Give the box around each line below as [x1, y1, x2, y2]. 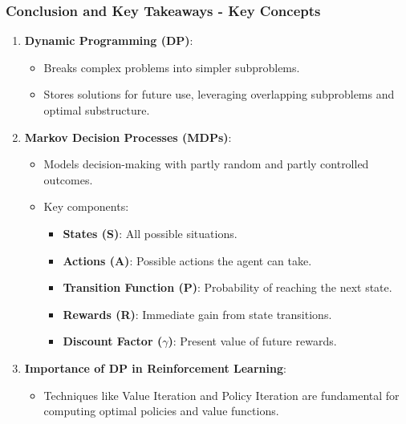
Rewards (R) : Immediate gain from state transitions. [63, 305, 332, 322]
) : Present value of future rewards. [168, 333, 337, 349]
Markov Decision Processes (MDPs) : [24, 128, 232, 145]
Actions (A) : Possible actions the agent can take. [63, 252, 312, 269]
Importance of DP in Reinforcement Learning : [24, 359, 286, 376]
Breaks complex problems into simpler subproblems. [43, 59, 300, 75]
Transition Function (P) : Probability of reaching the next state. [63, 279, 392, 296]
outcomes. [43, 171, 93, 188]
